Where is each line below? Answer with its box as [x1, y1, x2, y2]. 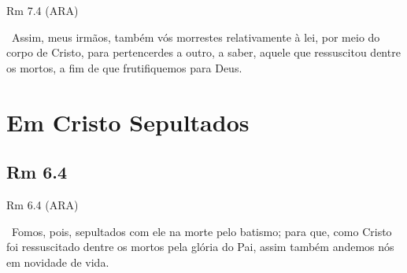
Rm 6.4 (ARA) [6, 196, 79, 212]
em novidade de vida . [6, 253, 109, 270]
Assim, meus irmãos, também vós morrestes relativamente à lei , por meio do [11, 28, 380, 45]
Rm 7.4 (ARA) [6, 2, 79, 18]
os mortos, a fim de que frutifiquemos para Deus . [6, 59, 242, 76]
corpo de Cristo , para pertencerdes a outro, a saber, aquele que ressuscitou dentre [6, 44, 401, 61]
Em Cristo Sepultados [6, 105, 250, 138]
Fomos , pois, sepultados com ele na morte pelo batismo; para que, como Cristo [12, 223, 392, 239]
